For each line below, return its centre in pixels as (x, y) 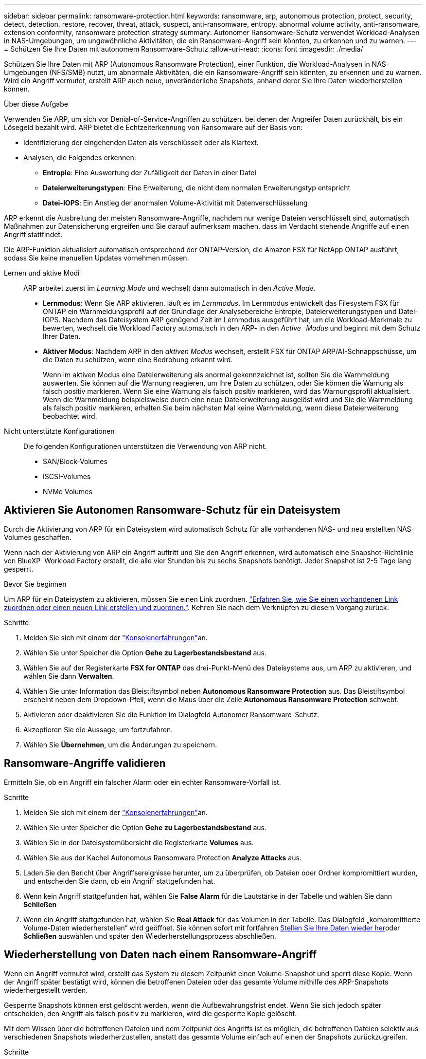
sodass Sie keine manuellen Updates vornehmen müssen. (97, 258)
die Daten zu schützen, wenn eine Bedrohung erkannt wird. (138, 360)
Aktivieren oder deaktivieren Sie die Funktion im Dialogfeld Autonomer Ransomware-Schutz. (171, 714)
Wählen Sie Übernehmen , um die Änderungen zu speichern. (120, 744)
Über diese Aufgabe (36, 104)
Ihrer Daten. (62, 336)
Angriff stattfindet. (33, 234)
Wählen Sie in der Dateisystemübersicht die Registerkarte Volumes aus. (139, 842)
